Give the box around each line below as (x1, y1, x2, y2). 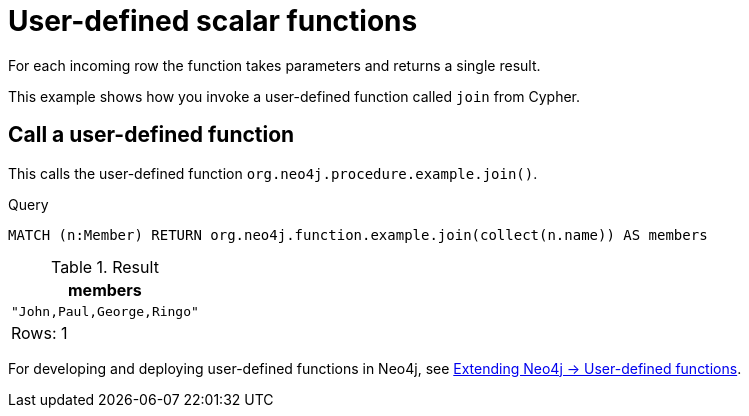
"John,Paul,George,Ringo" (11, 303, 199, 319)
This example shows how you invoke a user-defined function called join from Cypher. (8, 87, 581, 105)
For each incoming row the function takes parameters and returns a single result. (8, 56, 541, 74)
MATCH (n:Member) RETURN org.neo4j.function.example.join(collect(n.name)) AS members (8, 226, 708, 243)
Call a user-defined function (8, 122, 295, 148)
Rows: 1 (11, 322, 68, 343)
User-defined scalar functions (8, 4, 418, 38)
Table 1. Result (50, 256, 159, 277)
